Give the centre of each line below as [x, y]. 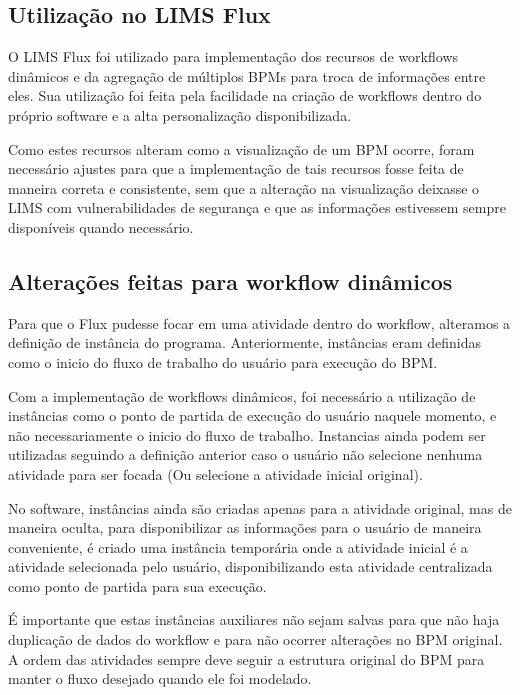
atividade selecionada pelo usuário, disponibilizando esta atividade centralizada [250, 566]
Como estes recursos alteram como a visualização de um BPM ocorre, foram [241, 148]
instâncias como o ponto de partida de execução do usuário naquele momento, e [252, 415]
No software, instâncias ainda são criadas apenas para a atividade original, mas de [260, 507]
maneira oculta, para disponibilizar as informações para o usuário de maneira [245, 527]
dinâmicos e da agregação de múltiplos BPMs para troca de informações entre [247, 75]
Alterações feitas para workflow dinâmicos [230, 280]
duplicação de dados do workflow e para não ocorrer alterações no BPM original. [255, 639]
